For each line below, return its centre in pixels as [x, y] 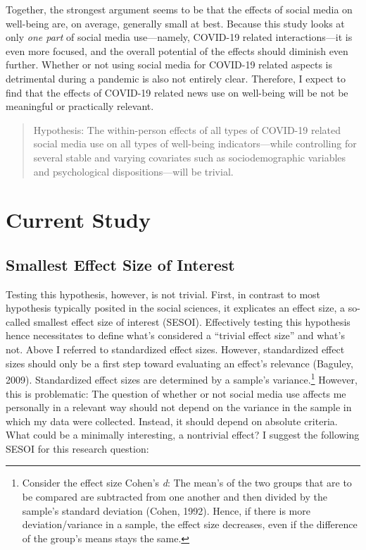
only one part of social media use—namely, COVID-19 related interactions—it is [179, 37]
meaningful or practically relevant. [80, 106]
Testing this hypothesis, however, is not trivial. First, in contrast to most [163, 294]
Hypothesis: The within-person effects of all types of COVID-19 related [187, 129]
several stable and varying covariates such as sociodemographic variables [190, 157]
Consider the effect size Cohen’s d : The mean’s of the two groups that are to [187, 483]
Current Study [78, 220]
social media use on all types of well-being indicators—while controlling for [195, 143]
